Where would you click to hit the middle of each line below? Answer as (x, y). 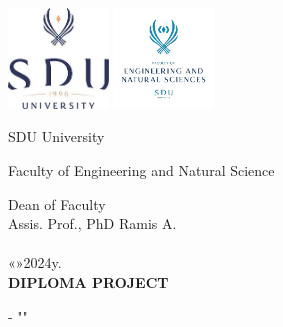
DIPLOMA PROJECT (88, 281)
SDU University (56, 136)
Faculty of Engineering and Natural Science (141, 169)
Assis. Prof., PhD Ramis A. (92, 223)
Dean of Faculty (57, 203)
